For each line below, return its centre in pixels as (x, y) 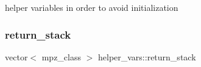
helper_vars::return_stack (147, 56)
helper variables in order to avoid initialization (92, 7)
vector (16, 56)
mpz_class (61, 56)
